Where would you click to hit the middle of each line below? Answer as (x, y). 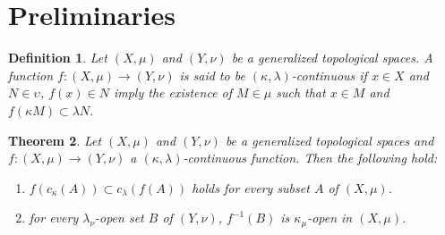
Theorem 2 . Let (55, 140)
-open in (330, 218)
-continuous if (329, 75)
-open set (120, 218)
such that (301, 92)
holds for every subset (251, 187)
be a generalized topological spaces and (329, 140)
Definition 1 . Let (58, 58)
